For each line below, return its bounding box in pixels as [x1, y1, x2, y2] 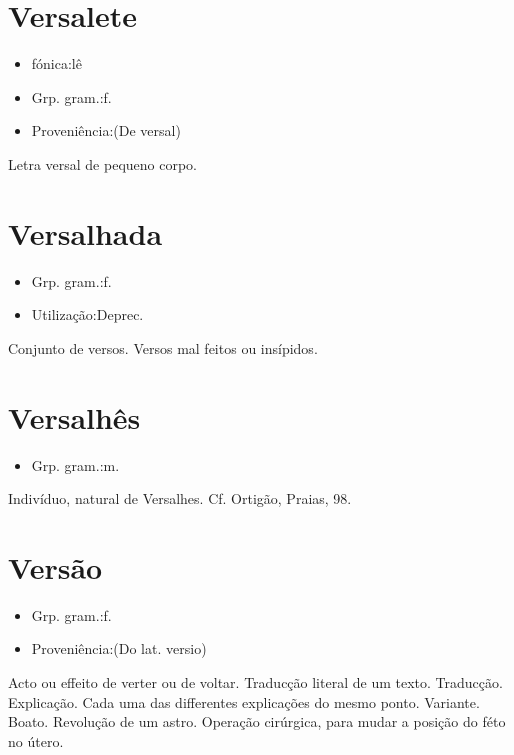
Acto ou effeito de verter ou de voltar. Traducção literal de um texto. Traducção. [8, 672, 503, 693]
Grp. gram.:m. [31, 454, 120, 475]
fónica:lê [31, 53, 82, 74]
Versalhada [8, 212, 163, 253]
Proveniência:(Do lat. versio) [31, 638, 207, 659]
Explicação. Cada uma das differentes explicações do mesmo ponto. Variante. [8, 691, 480, 712]
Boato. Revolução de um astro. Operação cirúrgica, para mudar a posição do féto [8, 711, 506, 732]
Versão [8, 546, 103, 587]
